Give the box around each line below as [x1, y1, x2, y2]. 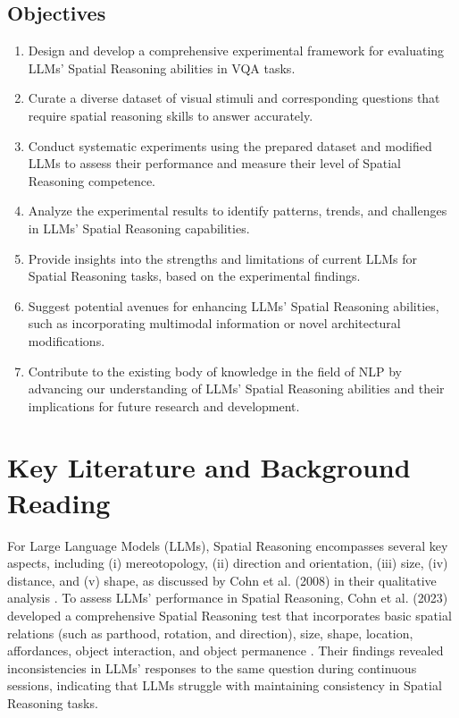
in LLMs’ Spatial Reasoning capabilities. [28, 218, 250, 237]
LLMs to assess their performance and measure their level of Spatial [28, 154, 401, 173]
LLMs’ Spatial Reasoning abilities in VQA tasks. [28, 58, 296, 77]
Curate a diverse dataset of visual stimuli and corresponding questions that [28, 89, 440, 107]
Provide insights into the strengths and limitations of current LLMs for [28, 249, 418, 267]
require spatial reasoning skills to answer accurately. [28, 106, 313, 124]
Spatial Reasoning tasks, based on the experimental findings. [28, 266, 361, 285]
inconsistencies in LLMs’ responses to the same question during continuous [7, 658, 417, 677]
